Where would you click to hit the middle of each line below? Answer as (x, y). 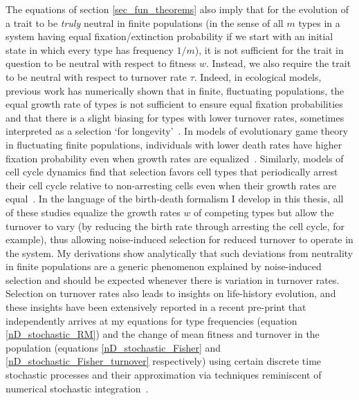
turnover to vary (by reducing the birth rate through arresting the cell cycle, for (175, 226)
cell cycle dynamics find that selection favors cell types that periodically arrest (172, 172)
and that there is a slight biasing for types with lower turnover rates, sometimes (175, 117)
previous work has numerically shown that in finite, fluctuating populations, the (175, 90)
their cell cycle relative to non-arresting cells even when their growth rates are (171, 185)
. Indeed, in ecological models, (258, 76)
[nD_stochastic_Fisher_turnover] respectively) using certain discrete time (164, 361)
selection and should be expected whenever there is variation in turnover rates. (173, 279)
